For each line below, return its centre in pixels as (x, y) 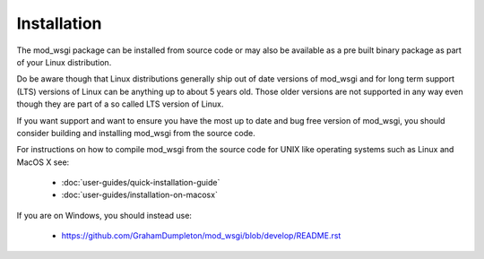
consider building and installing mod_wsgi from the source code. (136, 133)
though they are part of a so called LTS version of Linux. (120, 104)
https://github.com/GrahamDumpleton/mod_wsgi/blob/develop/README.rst (201, 236)
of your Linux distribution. (64, 62)
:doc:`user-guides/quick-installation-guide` (141, 183)
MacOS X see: (43, 162)
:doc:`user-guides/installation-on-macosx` (140, 195)
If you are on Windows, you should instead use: (104, 215)
